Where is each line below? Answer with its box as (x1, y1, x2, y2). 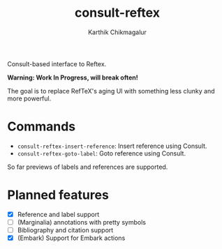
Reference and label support (17, 210, 100, 218)
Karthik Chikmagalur (88, 28, 147, 36)
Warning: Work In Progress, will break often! (7, 73, 138, 82)
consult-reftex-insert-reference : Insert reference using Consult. (17, 142, 207, 150)
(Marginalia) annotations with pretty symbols (17, 218, 147, 226)
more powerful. (7, 94, 52, 103)
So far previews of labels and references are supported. (7, 163, 168, 171)
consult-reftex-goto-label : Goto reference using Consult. (17, 149, 186, 158)
